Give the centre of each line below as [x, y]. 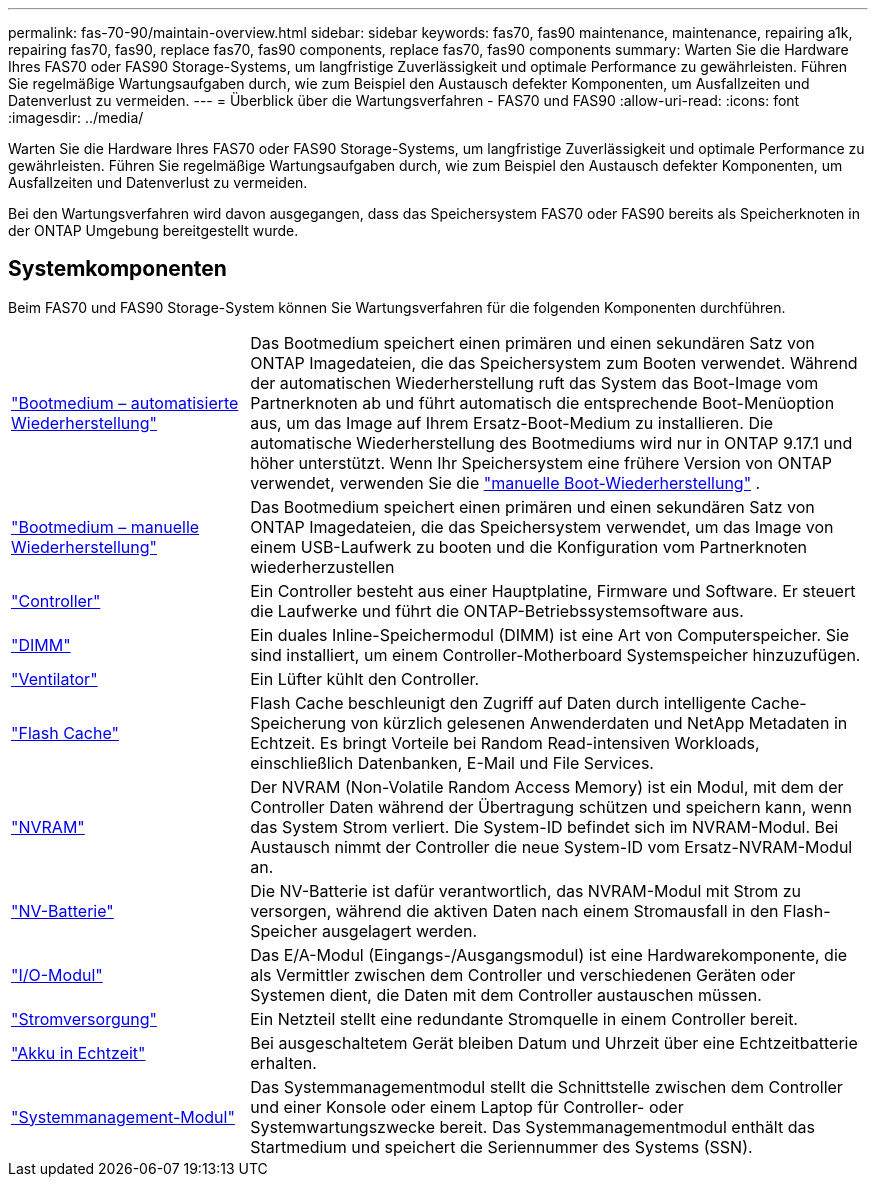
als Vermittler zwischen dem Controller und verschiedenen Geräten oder [523, 974]
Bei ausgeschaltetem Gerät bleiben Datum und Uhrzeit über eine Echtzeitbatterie [554, 1042]
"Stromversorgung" [84, 1018]
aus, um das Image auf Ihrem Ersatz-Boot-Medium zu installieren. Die [512, 422]
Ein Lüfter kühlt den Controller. [365, 678]
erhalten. [283, 1062]
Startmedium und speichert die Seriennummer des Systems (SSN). [501, 1146]
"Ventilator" [54, 678]
